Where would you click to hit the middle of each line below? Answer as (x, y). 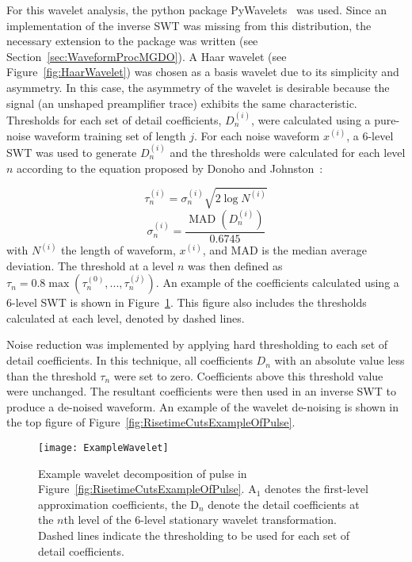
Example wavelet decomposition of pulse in (143, 473)
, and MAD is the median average (284, 250)
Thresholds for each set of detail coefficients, (114, 119)
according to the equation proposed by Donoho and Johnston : (170, 168)
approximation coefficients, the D (118, 504)
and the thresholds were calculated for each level (288, 152)
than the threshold (51, 375)
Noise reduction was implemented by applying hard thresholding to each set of (197, 344)
